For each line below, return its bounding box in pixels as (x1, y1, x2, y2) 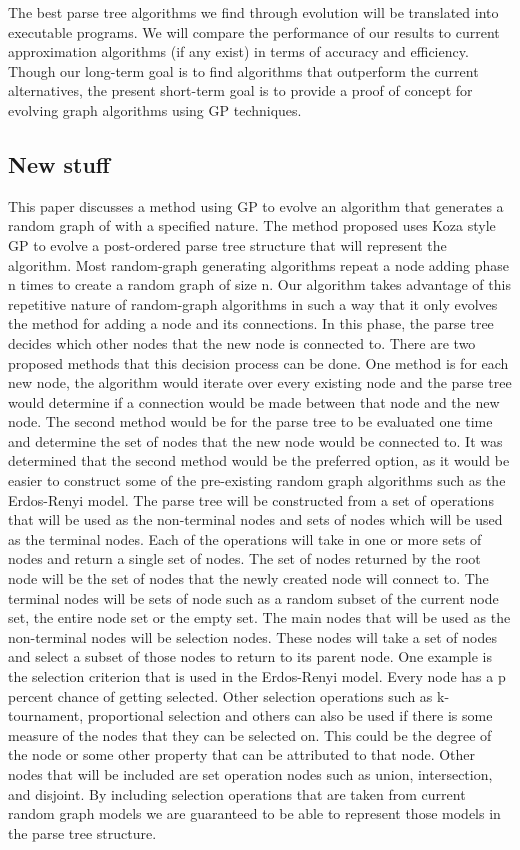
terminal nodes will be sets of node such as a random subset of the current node (8, 587, 499, 608)
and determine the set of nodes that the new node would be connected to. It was (8, 430, 503, 451)
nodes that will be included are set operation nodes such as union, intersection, (8, 763, 493, 784)
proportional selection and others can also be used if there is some (87, 705, 493, 726)
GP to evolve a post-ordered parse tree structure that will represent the (8, 234, 447, 255)
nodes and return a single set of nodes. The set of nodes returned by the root (8, 548, 481, 569)
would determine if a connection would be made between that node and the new (8, 391, 500, 412)
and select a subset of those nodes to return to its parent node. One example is (8, 646, 493, 667)
